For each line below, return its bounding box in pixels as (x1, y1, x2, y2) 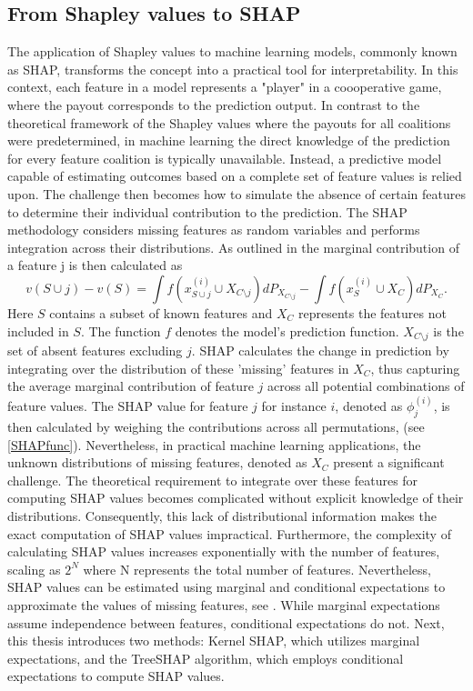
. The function (80, 321, 161, 340)
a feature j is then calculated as (7, 255, 183, 275)
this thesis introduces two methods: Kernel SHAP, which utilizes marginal (7, 631, 420, 650)
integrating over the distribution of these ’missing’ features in (7, 358, 349, 377)
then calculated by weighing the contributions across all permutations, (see (7, 416, 425, 436)
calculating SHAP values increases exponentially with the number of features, (7, 542, 440, 561)
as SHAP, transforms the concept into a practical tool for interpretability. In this (7, 59, 458, 78)
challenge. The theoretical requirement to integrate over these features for (7, 470, 418, 489)
